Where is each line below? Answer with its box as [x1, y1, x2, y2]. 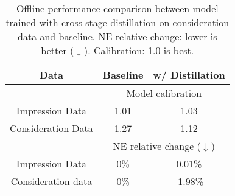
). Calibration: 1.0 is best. [84, 43, 194, 57]
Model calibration [126, 86, 202, 100]
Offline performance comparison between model [16, 1, 219, 15]
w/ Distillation [153, 68, 225, 82]
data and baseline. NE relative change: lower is [18, 29, 217, 43]
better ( [41, 43, 74, 57]
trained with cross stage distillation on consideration [5, 15, 230, 29]
